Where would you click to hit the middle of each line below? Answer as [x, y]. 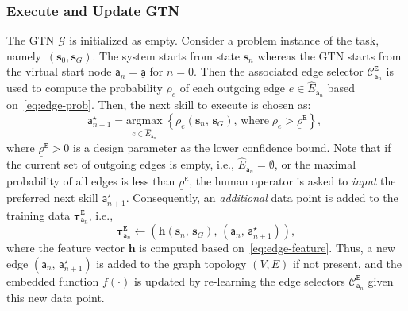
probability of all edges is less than [91, 181]
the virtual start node [59, 71]
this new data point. [56, 297]
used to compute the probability [85, 88]
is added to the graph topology [171, 263]
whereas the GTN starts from [329, 55]
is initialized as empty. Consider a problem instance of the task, [224, 40]
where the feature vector [66, 248]
